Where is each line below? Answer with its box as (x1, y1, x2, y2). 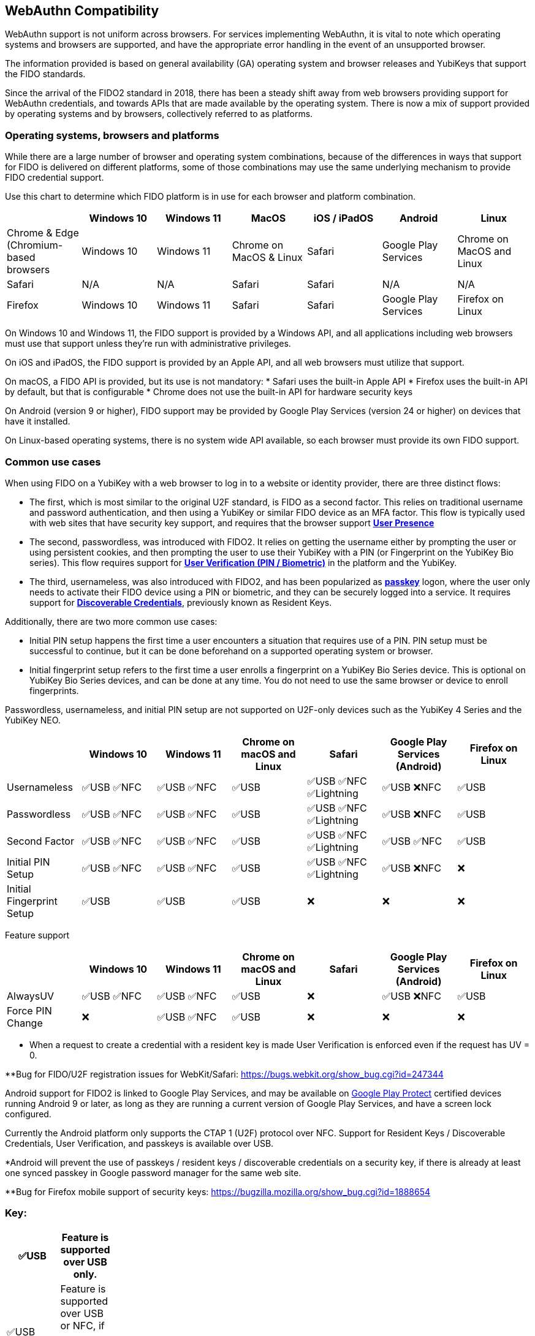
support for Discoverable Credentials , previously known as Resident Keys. (29, 597, 332, 608)
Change (7, 1016, 43, 1029)
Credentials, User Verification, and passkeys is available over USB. (5, 1138, 274, 1149)
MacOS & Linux (232, 251, 303, 264)
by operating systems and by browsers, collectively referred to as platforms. (5, 108, 313, 119)
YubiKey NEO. (5, 714, 61, 725)
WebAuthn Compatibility (5, 3, 159, 18)
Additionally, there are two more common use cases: (5, 616, 218, 627)
